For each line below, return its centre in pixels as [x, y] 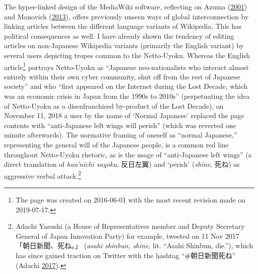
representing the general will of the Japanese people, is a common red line [116, 144]
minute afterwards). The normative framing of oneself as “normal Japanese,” [121, 135]
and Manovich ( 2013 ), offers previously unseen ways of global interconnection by [126, 16]
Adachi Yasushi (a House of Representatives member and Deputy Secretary [130, 226]
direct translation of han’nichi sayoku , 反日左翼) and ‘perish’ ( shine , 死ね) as [122, 164]
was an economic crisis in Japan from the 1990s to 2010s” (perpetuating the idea [127, 96]
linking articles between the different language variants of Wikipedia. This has [123, 26]
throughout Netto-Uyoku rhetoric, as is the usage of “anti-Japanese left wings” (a [128, 154]
